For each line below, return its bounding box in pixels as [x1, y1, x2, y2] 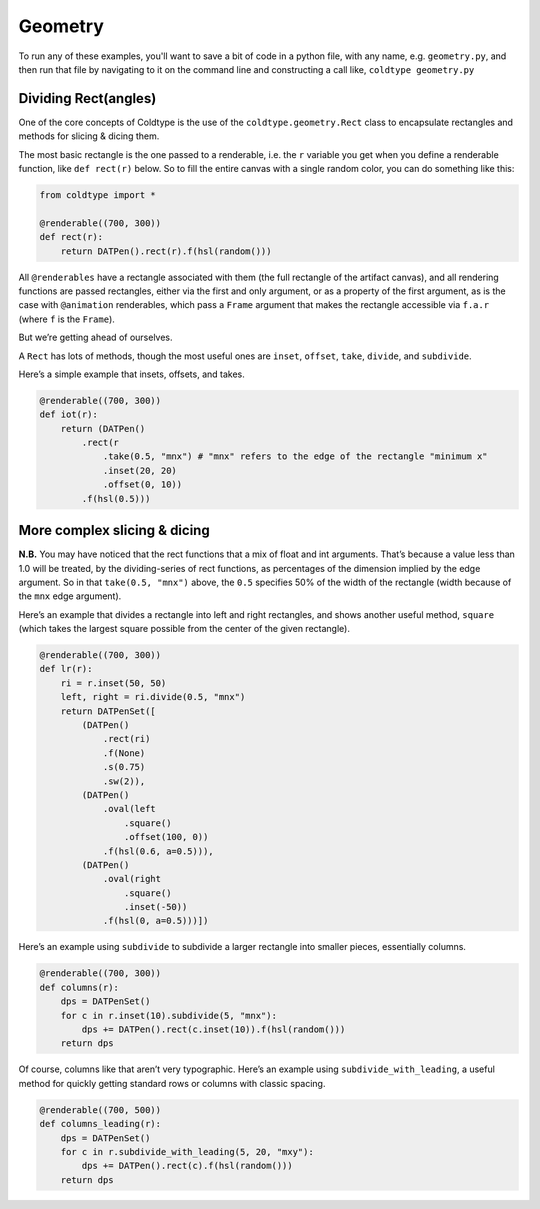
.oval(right [102, 873, 162, 885]
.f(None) [102, 747, 146, 759]
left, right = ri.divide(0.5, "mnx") [60, 691, 246, 703]
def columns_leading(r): [39, 1118, 162, 1130]
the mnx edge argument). [18, 590, 122, 602]
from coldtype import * [39, 190, 157, 200]
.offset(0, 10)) [102, 479, 183, 490]
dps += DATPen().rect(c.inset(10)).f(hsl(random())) [81, 1024, 346, 1035]
